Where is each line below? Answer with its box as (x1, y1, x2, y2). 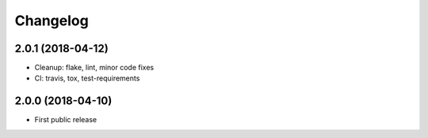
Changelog (14, 12, 89, 29)
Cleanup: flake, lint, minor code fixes (34, 63, 155, 73)
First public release (34, 115, 97, 125)
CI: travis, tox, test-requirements (34, 73, 140, 83)
